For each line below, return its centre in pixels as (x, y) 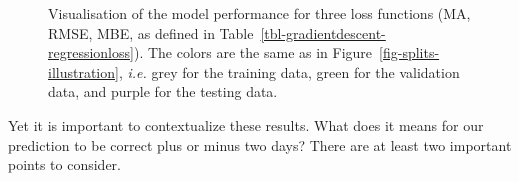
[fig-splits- (409, 52)
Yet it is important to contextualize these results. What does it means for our (246, 124)
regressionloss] (91, 52)
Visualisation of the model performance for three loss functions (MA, (259, 13)
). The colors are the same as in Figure (253, 52)
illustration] (83, 71)
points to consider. (64, 164)
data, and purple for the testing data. (163, 91)
